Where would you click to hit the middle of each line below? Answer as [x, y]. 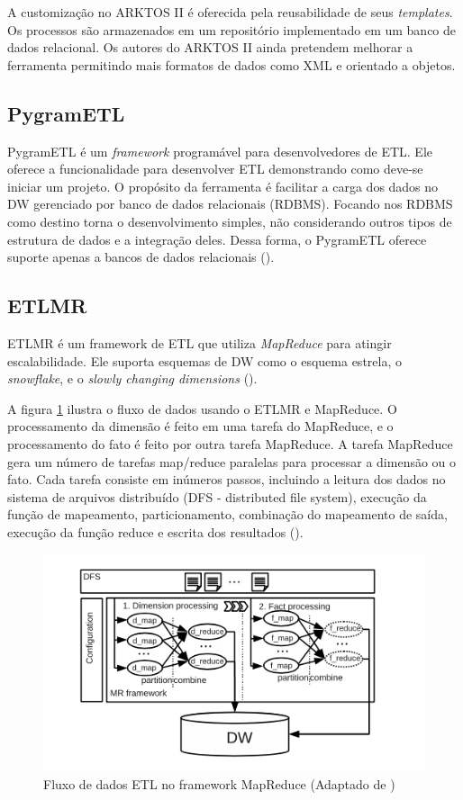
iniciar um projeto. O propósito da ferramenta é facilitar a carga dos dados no [223, 186]
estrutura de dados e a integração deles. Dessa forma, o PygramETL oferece [217, 239]
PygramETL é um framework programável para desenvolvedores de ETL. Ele [220, 151]
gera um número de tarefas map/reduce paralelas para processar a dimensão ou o [232, 461]
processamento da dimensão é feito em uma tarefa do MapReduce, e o [200, 426]
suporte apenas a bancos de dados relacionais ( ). [141, 257]
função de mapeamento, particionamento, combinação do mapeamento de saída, [227, 514]
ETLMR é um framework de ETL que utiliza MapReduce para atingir [200, 342]
